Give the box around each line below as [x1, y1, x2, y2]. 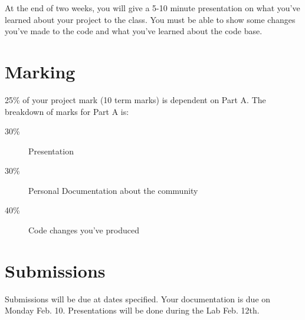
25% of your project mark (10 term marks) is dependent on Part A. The [5, 93, 266, 105]
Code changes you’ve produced [28, 224, 139, 236]
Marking [5, 59, 76, 83]
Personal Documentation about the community [28, 184, 198, 196]
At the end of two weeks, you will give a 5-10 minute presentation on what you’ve [5, 2, 300, 14]
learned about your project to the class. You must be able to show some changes [5, 13, 296, 25]
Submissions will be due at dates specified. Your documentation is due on [5, 292, 271, 305]
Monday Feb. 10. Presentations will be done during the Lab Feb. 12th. [5, 304, 260, 316]
